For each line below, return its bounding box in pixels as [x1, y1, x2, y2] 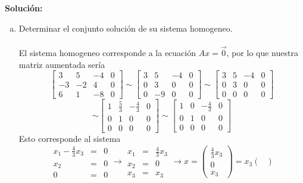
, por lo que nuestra [226, 46, 298, 58]
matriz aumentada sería [18, 58, 105, 70]
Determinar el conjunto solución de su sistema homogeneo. [18, 21, 233, 34]
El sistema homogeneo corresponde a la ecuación [18, 46, 196, 58]
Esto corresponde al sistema [18, 132, 121, 144]
